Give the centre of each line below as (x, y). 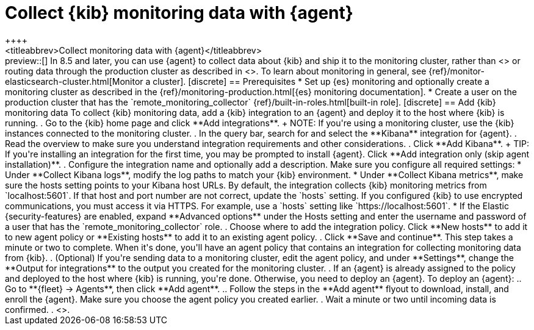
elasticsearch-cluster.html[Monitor (74, 81)
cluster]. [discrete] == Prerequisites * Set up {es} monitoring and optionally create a (321, 81)
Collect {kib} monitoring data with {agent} (179, 13)
